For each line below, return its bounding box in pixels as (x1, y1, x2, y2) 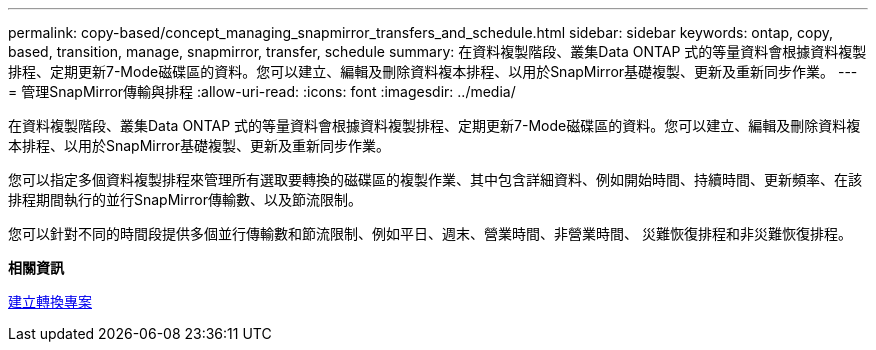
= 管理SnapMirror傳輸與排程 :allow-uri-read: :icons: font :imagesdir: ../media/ (8, 83, 516, 100)
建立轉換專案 (8, 293, 92, 310)
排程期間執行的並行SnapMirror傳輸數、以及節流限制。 (8, 191, 362, 208)
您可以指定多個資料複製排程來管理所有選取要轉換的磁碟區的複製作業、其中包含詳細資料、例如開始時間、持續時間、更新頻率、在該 (8, 171, 862, 188)
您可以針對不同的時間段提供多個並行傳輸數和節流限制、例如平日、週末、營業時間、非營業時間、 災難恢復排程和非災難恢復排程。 (8, 225, 852, 242)
